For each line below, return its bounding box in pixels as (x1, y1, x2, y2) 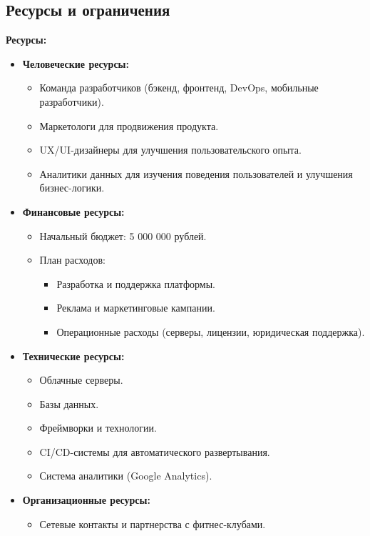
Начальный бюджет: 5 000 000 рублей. (39, 228, 207, 243)
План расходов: (39, 252, 106, 267)
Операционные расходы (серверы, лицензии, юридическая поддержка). (56, 324, 365, 339)
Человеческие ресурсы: (22, 56, 130, 71)
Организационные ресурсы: (22, 492, 150, 507)
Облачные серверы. (39, 372, 123, 387)
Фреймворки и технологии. (39, 420, 157, 435)
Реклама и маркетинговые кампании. (56, 300, 215, 315)
